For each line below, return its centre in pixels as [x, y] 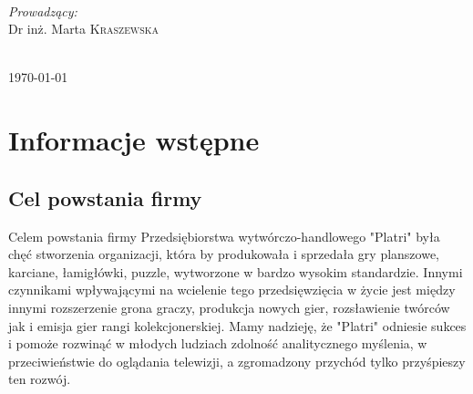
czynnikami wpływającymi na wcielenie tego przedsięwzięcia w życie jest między [232, 290]
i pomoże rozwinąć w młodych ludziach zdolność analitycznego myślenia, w [218, 343]
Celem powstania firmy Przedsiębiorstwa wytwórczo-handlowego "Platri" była [224, 236]
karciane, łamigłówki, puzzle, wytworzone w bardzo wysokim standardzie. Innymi [236, 271]
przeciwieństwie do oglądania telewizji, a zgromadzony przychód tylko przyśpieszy [237, 361]
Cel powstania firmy [105, 197]
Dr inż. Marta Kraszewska [84, 29]
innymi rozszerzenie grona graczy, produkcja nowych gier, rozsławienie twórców [229, 307]
